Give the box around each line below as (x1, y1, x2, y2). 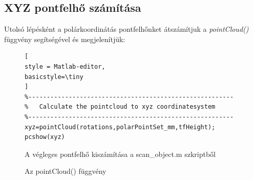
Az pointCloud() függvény (25, 166, 107, 176)
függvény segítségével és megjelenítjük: (4, 33, 125, 44)
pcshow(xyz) (25, 133, 65, 141)
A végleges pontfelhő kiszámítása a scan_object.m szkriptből (25, 148, 216, 159)
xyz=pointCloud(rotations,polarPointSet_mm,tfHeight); (25, 123, 216, 131)
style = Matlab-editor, (25, 63, 106, 70)
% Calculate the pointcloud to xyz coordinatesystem (25, 103, 216, 111)
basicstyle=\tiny (25, 73, 83, 81)
